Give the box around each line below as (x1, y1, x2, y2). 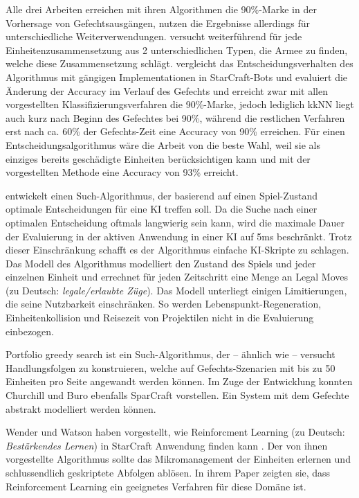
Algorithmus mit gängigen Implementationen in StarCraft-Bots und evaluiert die (6, 69, 348, 84)
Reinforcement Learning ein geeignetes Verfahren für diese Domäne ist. (6, 479, 306, 493)
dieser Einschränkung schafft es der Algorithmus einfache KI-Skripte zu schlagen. (6, 242, 349, 257)
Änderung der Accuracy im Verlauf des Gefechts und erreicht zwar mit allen (6, 83, 329, 98)
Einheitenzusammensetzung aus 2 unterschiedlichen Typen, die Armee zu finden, (6, 42, 348, 57)
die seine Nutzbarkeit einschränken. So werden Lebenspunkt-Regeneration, (6, 296, 322, 311)
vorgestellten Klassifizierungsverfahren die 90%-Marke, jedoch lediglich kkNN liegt (6, 97, 354, 112)
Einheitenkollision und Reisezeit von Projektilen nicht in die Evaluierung (6, 310, 314, 325)
